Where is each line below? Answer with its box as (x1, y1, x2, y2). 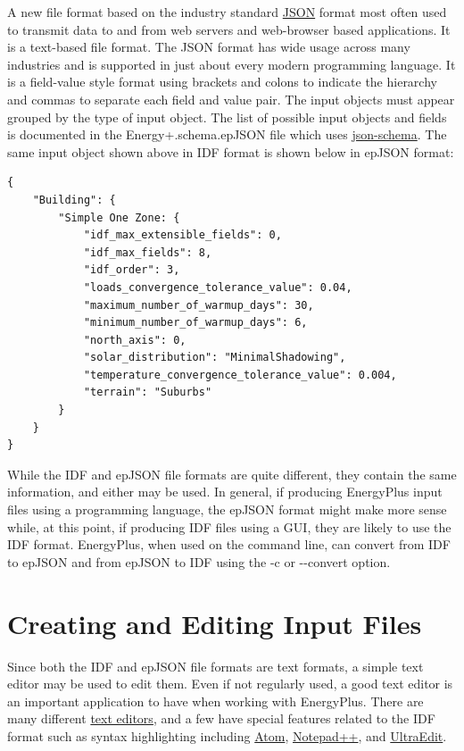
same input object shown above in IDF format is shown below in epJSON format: (7, 142, 454, 161)
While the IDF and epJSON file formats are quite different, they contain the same (7, 464, 457, 483)
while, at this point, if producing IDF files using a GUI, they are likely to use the (7, 517, 452, 536)
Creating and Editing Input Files (7, 605, 422, 641)
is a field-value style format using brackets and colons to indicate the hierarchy (7, 72, 437, 91)
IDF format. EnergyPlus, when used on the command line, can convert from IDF (7, 535, 451, 554)
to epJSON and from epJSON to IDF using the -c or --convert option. (7, 552, 391, 571)
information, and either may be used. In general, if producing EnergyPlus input (7, 482, 443, 501)
